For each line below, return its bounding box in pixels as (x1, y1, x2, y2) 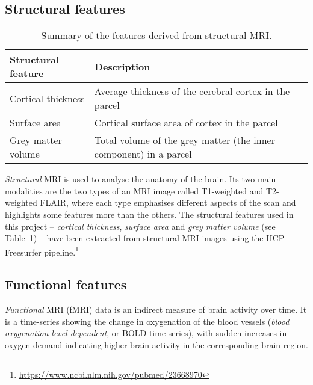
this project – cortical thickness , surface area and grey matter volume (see (5, 220, 276, 232)
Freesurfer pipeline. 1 (5, 244, 79, 258)
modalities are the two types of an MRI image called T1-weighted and (5, 184, 264, 197)
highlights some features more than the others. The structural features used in (5, 208, 294, 220)
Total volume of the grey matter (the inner (94, 133, 275, 147)
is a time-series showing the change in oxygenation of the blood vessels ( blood (5, 315, 290, 327)
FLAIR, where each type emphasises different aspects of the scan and (40, 196, 296, 209)
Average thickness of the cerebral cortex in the (94, 84, 290, 99)
